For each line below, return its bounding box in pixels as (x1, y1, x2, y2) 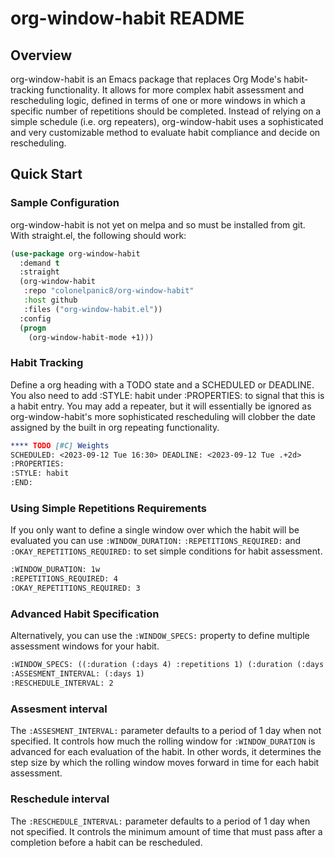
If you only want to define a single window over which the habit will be (10, 524, 300, 536)
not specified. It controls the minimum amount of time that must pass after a (10, 825, 323, 837)
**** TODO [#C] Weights (10, 440, 110, 451)
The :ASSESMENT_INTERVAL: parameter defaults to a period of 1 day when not (10, 725, 322, 737)
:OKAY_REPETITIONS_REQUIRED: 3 (10, 583, 141, 594)
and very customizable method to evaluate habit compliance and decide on (10, 127, 321, 138)
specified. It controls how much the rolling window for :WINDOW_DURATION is (10, 735, 316, 747)
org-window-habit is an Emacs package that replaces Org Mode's (10, 73, 282, 85)
